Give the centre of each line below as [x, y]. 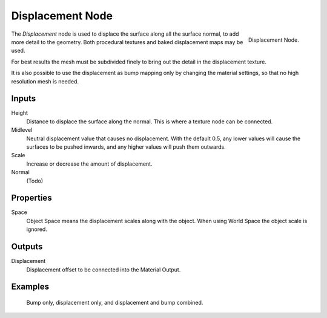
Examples [30, 287]
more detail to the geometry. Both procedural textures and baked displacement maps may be [127, 42]
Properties [31, 198]
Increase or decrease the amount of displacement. [89, 164]
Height [20, 113]
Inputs [24, 99]
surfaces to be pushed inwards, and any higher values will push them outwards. [126, 147]
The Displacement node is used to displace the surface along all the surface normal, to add [125, 34]
